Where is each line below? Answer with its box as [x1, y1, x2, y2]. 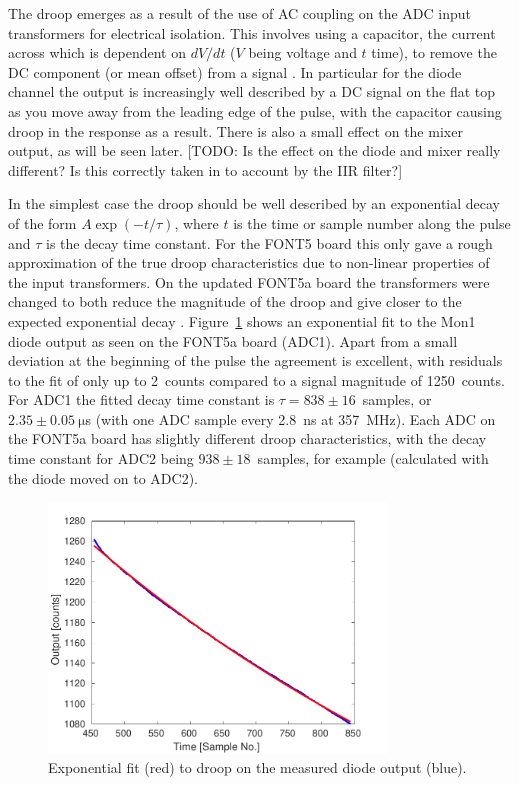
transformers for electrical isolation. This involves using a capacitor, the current [8, 22, 496, 43]
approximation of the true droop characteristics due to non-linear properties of [8, 252, 490, 273]
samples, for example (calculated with [257, 448, 489, 469]
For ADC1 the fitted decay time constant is [8, 389, 275, 410]
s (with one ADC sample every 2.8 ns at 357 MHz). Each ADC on [85, 408, 496, 429]
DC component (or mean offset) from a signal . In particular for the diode [8, 61, 462, 82]
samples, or [362, 389, 432, 410]
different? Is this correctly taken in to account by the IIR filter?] [8, 159, 403, 180]
